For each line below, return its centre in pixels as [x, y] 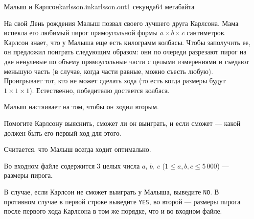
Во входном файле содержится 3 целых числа [72, 165]
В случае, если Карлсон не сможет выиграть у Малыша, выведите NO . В [112, 191]
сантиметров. [206, 33]
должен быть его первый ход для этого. [63, 133]
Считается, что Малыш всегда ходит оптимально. [78, 149]
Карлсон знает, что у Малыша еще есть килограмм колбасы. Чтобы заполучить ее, [127, 42]
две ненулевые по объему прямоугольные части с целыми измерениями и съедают [127, 61]
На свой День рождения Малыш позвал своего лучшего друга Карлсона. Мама [121, 23]
